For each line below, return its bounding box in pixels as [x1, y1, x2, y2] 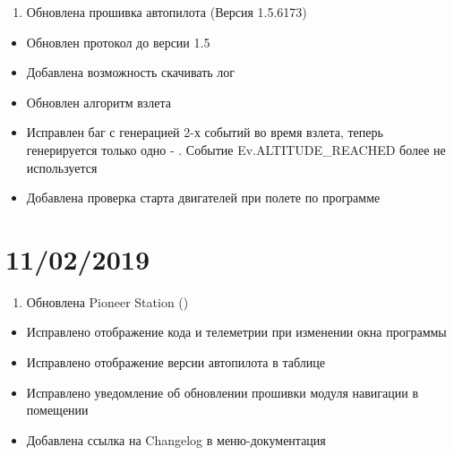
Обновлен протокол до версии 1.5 [26, 32, 210, 51]
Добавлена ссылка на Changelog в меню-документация [26, 430, 326, 449]
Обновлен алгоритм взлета [26, 92, 171, 111]
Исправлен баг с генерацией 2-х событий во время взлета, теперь [26, 123, 383, 142]
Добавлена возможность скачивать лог [26, 63, 236, 82]
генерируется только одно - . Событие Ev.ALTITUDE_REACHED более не [26, 140, 446, 159]
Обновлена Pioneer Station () [26, 292, 189, 311]
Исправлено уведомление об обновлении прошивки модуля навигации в [26, 382, 419, 401]
